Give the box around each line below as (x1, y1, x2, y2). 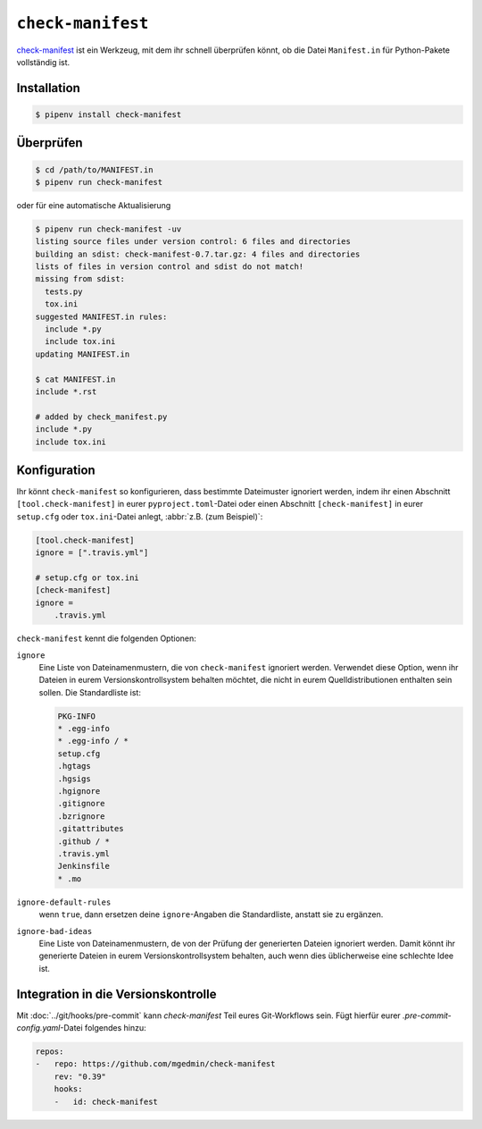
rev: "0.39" (54, 1071, 107, 1082)
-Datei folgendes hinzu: (59, 1022, 146, 1032)
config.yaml (16, 1022, 61, 1032)
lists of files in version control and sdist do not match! (35, 262, 304, 272)
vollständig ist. (16, 56, 71, 67)
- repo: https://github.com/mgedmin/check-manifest (35, 1059, 276, 1069)
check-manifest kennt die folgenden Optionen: (16, 633, 196, 644)
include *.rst (35, 386, 97, 397)
